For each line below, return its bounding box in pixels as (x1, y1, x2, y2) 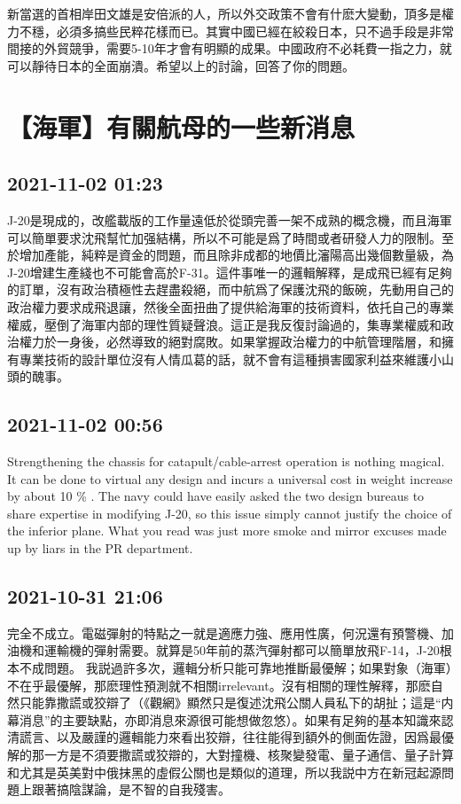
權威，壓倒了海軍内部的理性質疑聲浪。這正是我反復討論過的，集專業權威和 (7, 315, 441, 333)
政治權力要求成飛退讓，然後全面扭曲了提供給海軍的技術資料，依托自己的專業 (7, 297, 454, 316)
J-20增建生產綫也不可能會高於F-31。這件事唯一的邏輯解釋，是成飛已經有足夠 (7, 262, 452, 281)
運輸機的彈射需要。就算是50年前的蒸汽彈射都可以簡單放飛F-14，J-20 (43, 641, 440, 660)
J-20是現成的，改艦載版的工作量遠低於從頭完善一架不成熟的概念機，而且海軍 (7, 210, 452, 229)
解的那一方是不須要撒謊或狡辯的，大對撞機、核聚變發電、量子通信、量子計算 (7, 745, 454, 764)
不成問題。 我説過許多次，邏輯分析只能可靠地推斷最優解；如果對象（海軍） (19, 659, 452, 677)
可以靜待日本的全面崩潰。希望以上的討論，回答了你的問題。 (7, 56, 355, 74)
